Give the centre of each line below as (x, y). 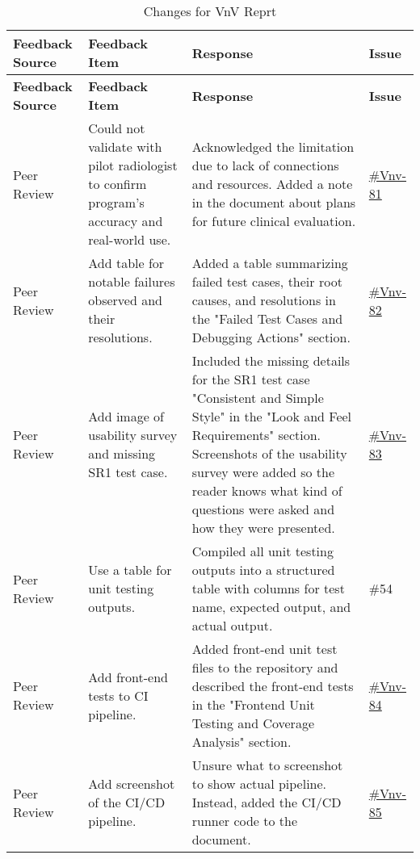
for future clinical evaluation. (274, 221)
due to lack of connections (265, 165)
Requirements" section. (256, 435)
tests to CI (118, 695)
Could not (117, 128)
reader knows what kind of (267, 490)
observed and (125, 300)
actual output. (232, 625)
